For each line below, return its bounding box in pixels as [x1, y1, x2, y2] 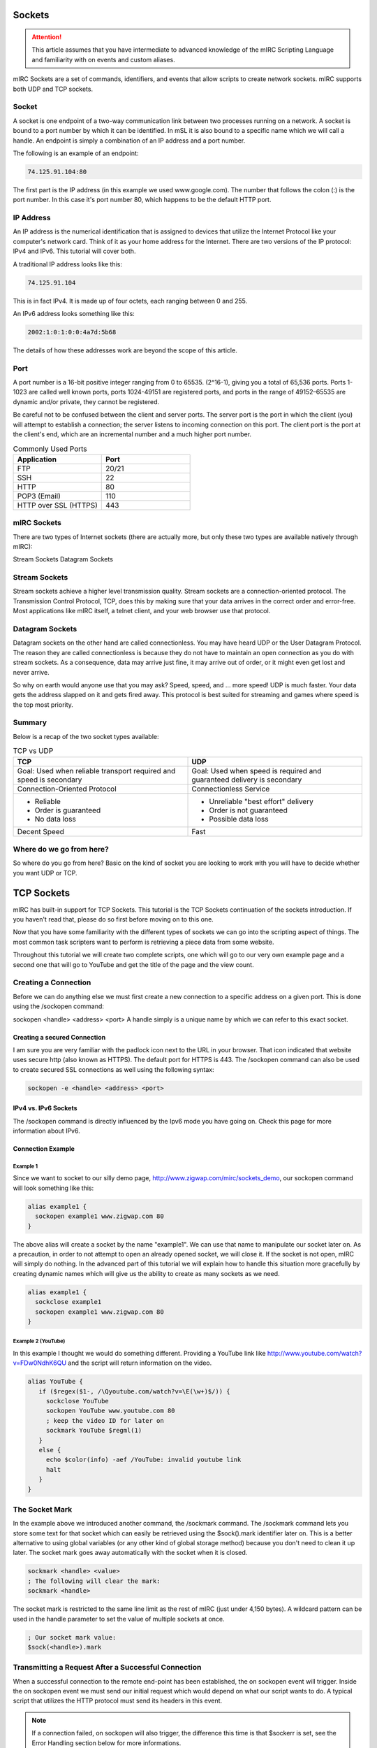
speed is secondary [17, 775, 82, 785]
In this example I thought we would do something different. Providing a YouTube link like [13, 1349, 266, 1357]
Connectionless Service [191, 784, 270, 794]
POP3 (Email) [17, 491, 61, 501]
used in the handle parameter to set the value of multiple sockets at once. [13, 1614, 225, 1623]
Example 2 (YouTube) [13, 1338, 66, 1345]
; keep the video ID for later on [45, 1417, 164, 1424]
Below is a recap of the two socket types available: [13, 732, 159, 740]
